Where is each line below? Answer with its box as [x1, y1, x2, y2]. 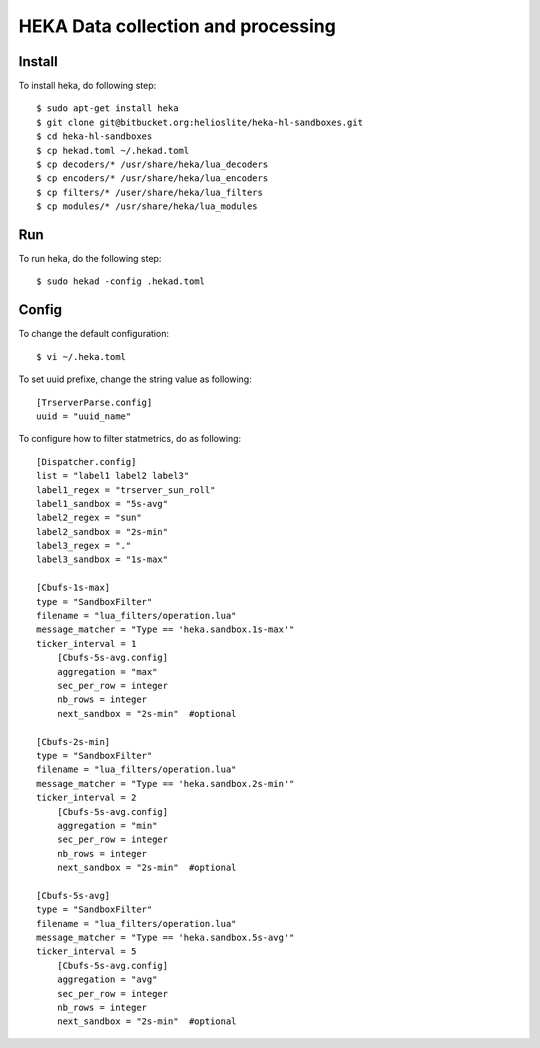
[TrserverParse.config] [36, 396, 153, 408]
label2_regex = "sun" [36, 512, 142, 524]
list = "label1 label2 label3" [36, 470, 190, 482]
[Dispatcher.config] [36, 456, 137, 467]
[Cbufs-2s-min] [36, 736, 111, 747]
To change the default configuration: [18, 328, 170, 340]
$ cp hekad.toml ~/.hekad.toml [36, 145, 190, 156]
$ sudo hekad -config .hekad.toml [36, 276, 205, 287]
